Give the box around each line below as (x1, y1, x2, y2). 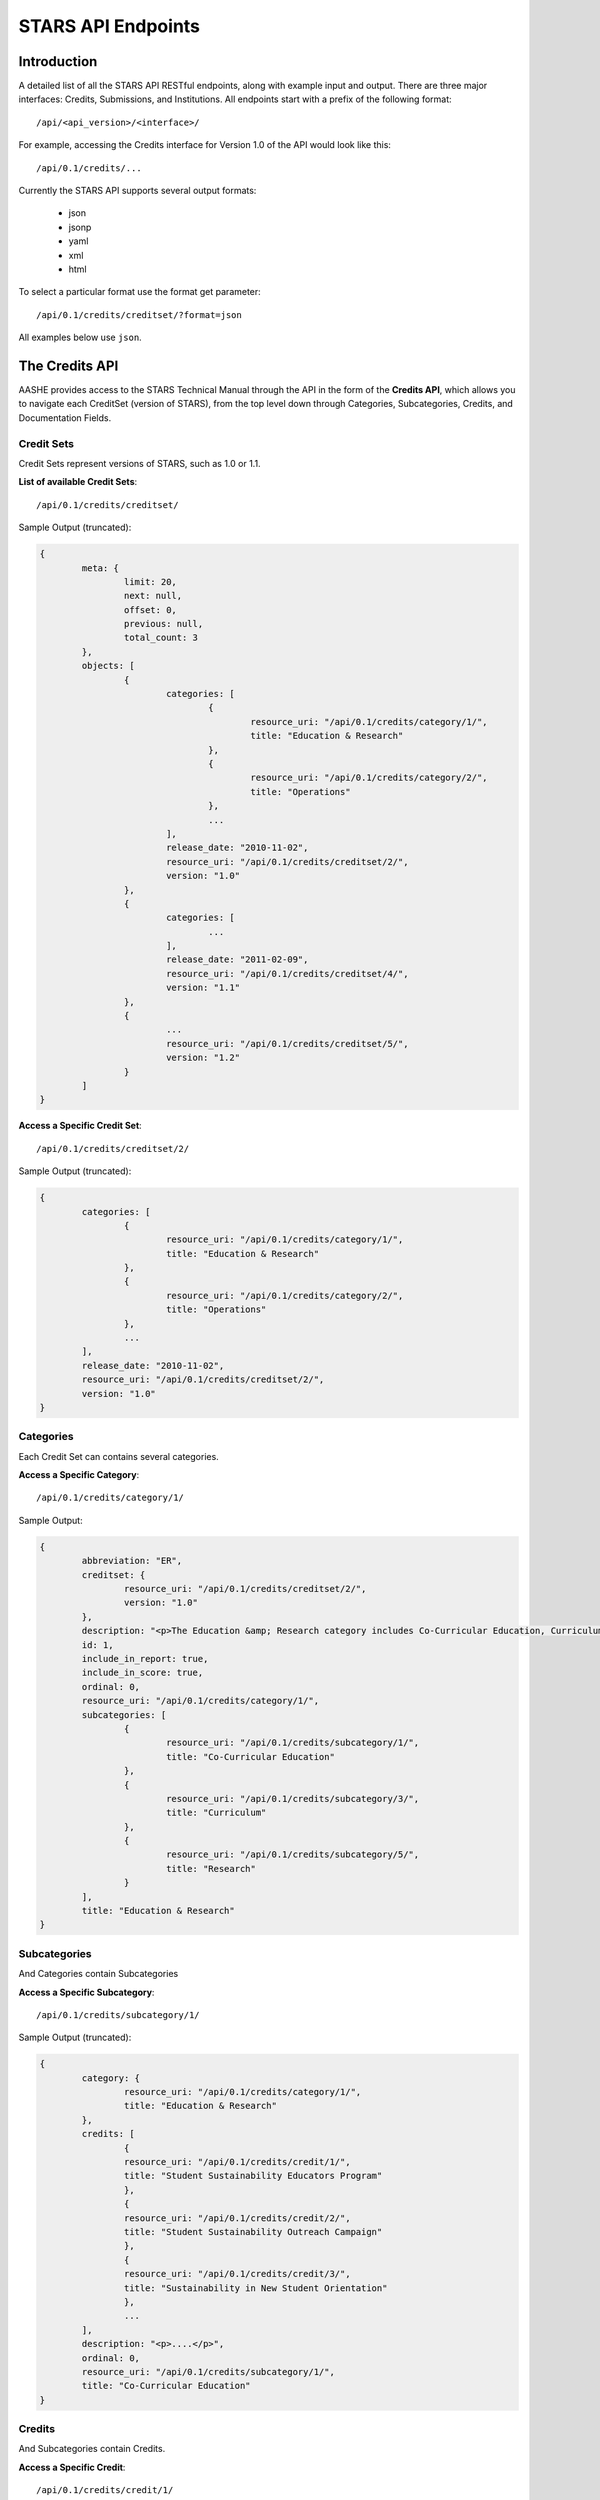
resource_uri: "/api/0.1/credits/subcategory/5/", (165, 1849, 420, 1860)
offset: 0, (123, 604, 177, 615)
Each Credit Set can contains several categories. (18, 1450, 219, 1462)
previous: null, (123, 618, 204, 630)
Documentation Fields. (18, 411, 112, 424)
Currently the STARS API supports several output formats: (18, 185, 257, 197)
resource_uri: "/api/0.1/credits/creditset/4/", (165, 968, 409, 979)
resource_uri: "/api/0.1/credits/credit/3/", (123, 2268, 351, 2280)
